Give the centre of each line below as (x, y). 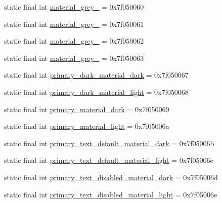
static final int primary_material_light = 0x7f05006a (87, 126)
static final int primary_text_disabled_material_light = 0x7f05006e (111, 194)
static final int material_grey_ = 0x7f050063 (74, 58)
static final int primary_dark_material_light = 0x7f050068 (96, 92)
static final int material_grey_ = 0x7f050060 (74, 7)
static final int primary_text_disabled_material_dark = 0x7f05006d (111, 177)
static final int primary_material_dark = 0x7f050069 (87, 109)
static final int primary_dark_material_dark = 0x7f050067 (96, 75)
